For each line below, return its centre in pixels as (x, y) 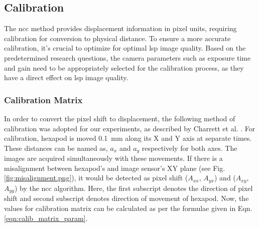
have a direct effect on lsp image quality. (66, 77)
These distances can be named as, (56, 148)
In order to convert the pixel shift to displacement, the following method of (120, 118)
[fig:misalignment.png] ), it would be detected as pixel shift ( (96, 178)
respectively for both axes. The (189, 148)
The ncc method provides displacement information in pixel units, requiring (120, 28)
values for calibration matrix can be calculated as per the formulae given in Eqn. (128, 208)
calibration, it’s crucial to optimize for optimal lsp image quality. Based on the (125, 48)
